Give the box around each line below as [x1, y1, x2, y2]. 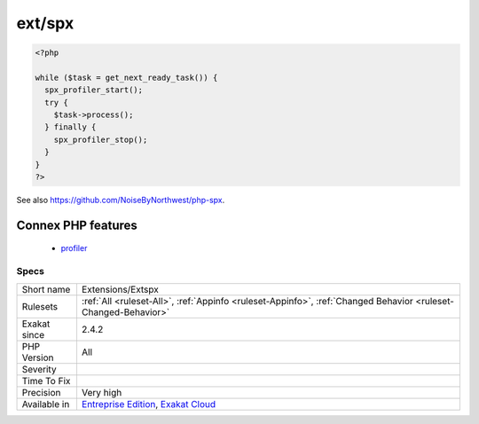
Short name [21, 283, 71, 295]
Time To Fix [21, 374, 71, 387]
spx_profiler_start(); [44, 85, 144, 95]
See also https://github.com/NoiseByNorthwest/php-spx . [16, 195, 225, 206]
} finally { [44, 122, 97, 132]
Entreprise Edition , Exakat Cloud [81, 397, 216, 410]
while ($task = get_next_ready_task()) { [35, 72, 218, 82]
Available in [21, 397, 70, 410]
